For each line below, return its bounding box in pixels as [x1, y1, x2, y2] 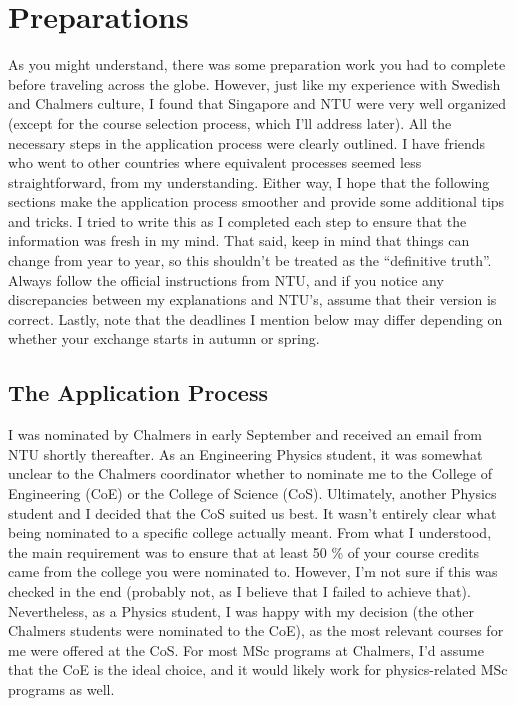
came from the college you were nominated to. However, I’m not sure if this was [8, 561, 498, 582]
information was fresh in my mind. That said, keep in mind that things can [8, 230, 470, 251]
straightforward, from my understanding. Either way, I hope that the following [8, 171, 490, 192]
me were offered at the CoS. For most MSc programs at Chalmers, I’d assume [8, 639, 484, 660]
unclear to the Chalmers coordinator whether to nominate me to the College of [8, 463, 493, 484]
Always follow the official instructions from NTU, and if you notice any [8, 269, 444, 290]
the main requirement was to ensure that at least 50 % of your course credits [8, 541, 480, 562]
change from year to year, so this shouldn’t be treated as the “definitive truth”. [8, 250, 492, 271]
